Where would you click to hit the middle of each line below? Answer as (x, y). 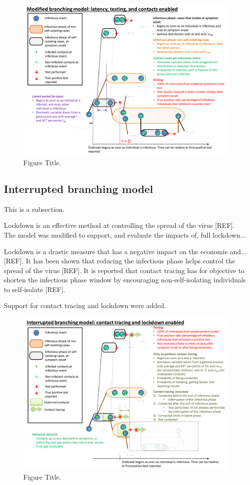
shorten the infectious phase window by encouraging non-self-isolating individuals (125, 280)
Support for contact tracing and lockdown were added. (85, 305)
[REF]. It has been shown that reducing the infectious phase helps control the (120, 261)
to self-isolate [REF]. (34, 289)
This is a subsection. (34, 209)
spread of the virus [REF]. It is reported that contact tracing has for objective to (124, 270)
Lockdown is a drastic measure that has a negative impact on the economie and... (125, 251)
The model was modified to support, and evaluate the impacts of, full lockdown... (125, 234)
